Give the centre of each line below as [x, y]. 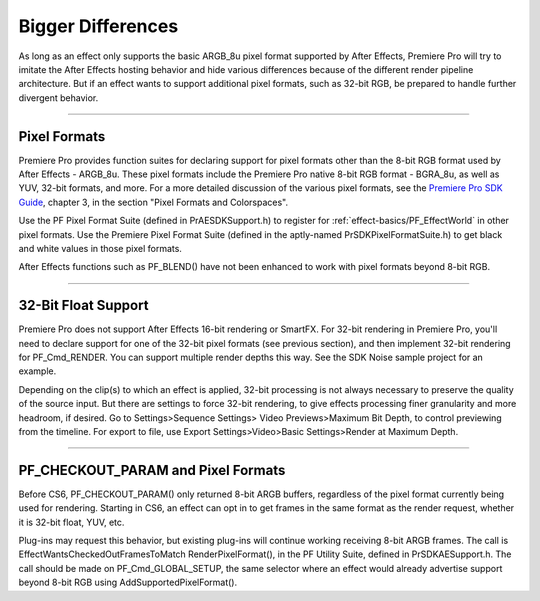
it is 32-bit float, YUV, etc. [71, 522]
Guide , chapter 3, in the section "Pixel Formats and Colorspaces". [153, 202]
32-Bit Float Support [83, 305]
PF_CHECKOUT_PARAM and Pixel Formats [152, 470]
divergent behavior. [58, 97]
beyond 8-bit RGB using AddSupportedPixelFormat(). [128, 582]
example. [37, 371]
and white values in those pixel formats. [100, 248]
